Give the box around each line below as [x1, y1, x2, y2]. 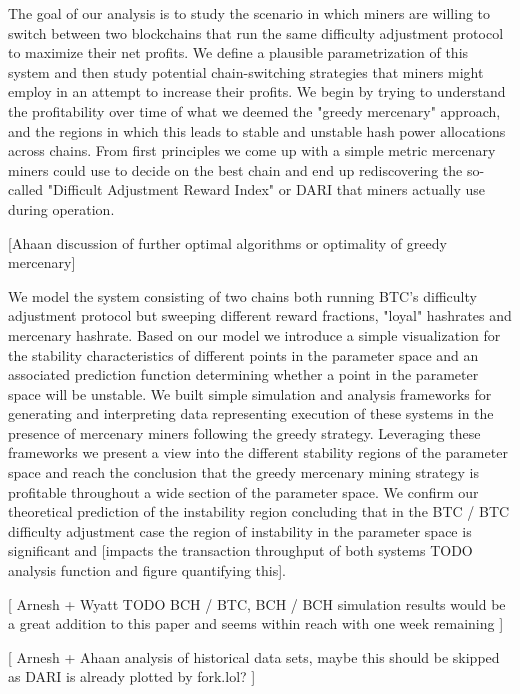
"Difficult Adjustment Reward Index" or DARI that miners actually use [47, 179, 486, 200]
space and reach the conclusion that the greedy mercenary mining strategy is [8, 462, 480, 483]
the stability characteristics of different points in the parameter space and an [8, 344, 479, 365]
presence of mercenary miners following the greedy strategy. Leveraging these [8, 422, 481, 443]
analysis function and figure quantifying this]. [8, 560, 287, 581]
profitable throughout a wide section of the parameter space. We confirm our [8, 481, 479, 502]
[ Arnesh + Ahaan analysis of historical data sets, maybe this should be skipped [8, 646, 500, 667]
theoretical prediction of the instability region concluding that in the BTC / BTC [8, 501, 510, 522]
